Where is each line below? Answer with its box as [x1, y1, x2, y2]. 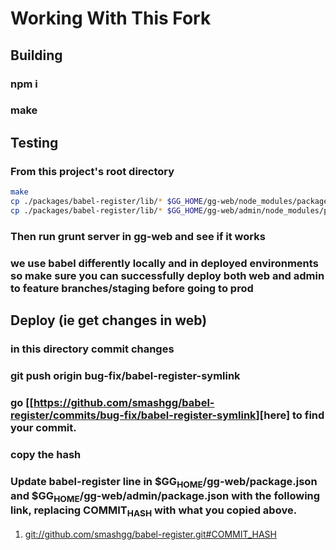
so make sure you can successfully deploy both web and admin [10, 268, 325, 282]
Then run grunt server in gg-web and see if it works [10, 229, 266, 243]
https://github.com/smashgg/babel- [33, 395, 215, 409]
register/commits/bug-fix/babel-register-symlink [10, 408, 257, 422]
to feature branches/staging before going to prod [10, 281, 254, 295]
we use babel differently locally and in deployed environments [10, 256, 319, 270]
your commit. [10, 420, 77, 434]
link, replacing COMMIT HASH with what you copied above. [10, 503, 298, 519]
